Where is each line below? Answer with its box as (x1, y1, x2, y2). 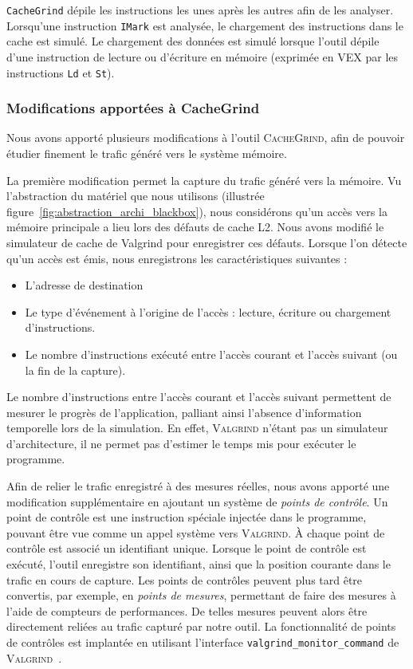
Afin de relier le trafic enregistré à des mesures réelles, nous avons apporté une (6, 478, 390, 494)
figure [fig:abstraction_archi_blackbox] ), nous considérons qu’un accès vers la (6, 203, 387, 219)
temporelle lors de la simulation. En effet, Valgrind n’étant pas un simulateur (6, 419, 388, 436)
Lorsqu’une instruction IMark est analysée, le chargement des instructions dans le (6, 17, 403, 33)
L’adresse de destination (25, 277, 144, 293)
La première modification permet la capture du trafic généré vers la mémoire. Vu (6, 171, 402, 188)
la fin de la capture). (25, 361, 126, 378)
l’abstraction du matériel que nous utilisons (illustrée (6, 187, 265, 204)
